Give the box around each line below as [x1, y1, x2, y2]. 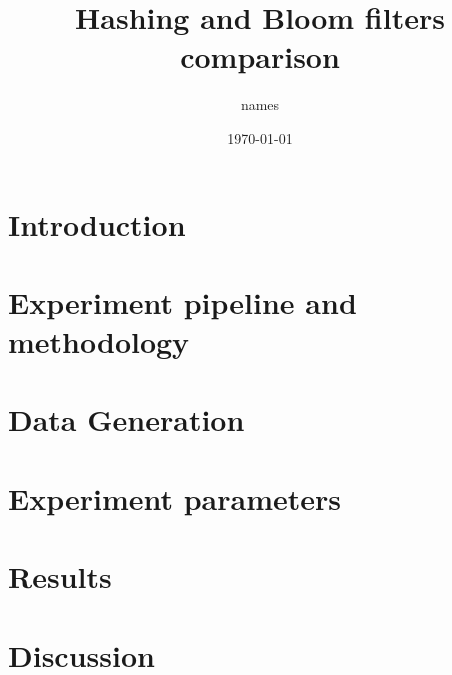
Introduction [8, 203, 186, 244]
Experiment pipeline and [8, 281, 357, 322]
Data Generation [8, 399, 245, 440]
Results [8, 556, 112, 597]
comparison [180, 36, 340, 77]
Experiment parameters [8, 477, 342, 518]
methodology [8, 321, 190, 362]
